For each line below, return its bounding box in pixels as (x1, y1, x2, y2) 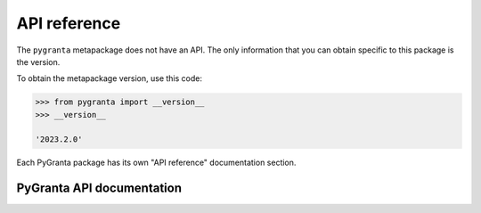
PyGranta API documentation (16, 181, 183, 196)
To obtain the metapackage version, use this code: (16, 73, 202, 84)
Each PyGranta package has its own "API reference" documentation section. (16, 157, 297, 168)
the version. (16, 56, 61, 67)
